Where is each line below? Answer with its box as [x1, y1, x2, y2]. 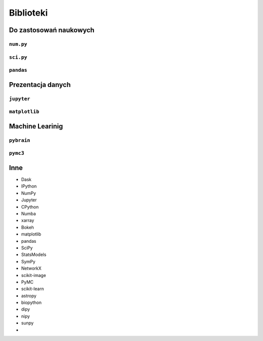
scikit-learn [21, 286, 44, 292]
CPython [21, 204, 39, 210]
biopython [21, 299, 42, 305]
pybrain [9, 137, 30, 144]
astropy [21, 293, 37, 298]
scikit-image [21, 272, 46, 278]
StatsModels [21, 252, 46, 257]
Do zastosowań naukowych [9, 26, 94, 34]
